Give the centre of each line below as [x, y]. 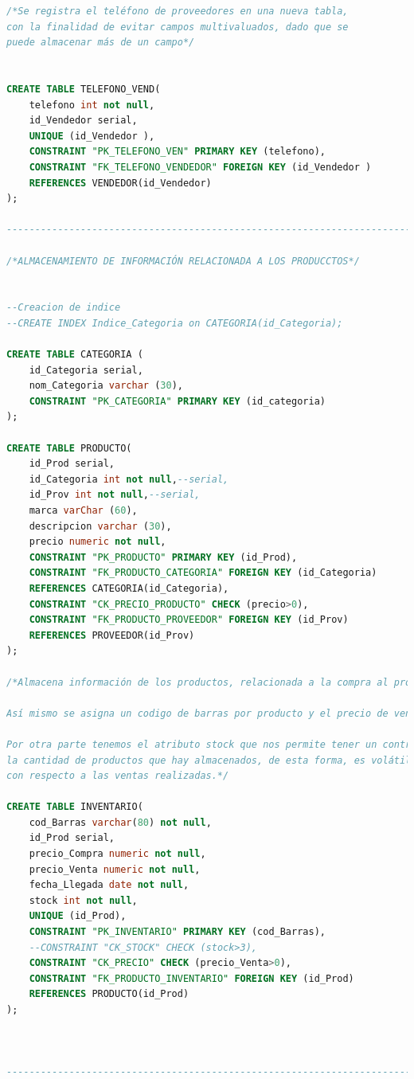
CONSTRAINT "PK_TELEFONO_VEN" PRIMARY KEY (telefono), [177, 152]
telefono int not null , [92, 105]
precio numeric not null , [98, 542]
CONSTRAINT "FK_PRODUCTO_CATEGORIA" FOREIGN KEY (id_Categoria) [203, 573]
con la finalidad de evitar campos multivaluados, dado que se [178, 27]
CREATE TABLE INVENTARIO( [75, 807]
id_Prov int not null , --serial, [115, 495]
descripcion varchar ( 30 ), [100, 526]
